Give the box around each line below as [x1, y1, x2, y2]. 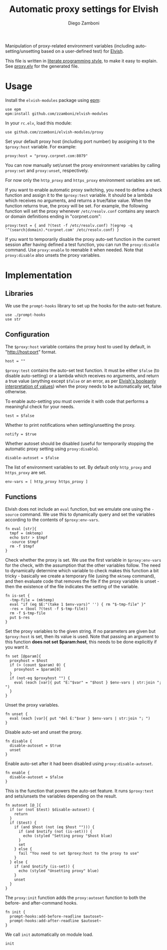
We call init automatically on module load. [5, 931, 94, 938]
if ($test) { [9, 820, 37, 825]
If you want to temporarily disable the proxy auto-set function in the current [5, 236, 161, 242]
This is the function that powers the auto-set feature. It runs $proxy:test [5, 788, 154, 794]
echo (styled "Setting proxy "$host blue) [23, 833, 113, 838]
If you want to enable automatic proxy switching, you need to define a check [5, 186, 163, 193]
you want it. [5, 644, 29, 650]
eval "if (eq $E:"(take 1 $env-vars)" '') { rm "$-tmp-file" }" [9, 602, 146, 607]
